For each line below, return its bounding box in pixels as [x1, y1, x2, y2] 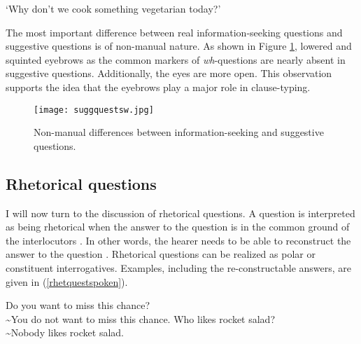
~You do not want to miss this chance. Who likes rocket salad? [6, 311, 275, 326]
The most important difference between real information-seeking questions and [6, 25, 343, 39]
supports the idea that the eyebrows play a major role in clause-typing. [6, 79, 311, 94]
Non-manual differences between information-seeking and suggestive [34, 125, 324, 139]
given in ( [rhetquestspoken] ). [6, 274, 128, 289]
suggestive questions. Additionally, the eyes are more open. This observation [6, 66, 332, 81]
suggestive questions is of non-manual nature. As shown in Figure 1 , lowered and [6, 39, 352, 53]
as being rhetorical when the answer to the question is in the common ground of [6, 219, 350, 234]
